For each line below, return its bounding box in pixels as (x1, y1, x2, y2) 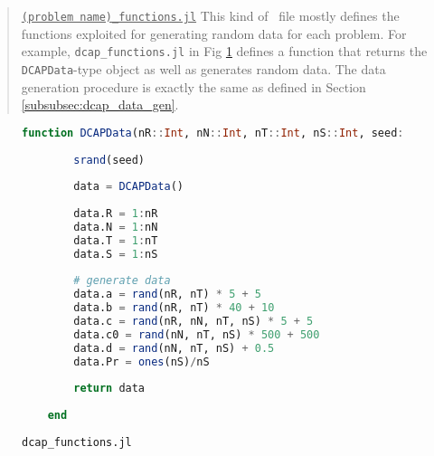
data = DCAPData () (73, 180, 184, 194)
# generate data (73, 274, 171, 288)
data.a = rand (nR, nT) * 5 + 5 (73, 288, 262, 301)
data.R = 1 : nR (73, 207, 158, 220)
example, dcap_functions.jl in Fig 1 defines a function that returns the (21, 42, 428, 61)
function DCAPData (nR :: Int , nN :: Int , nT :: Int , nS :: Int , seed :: (22, 126, 410, 139)
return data (73, 382, 146, 395)
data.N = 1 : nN (73, 220, 158, 233)
